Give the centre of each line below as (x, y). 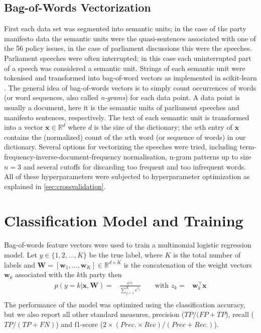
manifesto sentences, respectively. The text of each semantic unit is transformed (127, 117)
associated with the (45, 274)
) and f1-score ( (80, 324)
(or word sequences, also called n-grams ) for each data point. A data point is (122, 97)
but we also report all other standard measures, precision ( (94, 314)
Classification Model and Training (124, 221)
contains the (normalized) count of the (63, 137)
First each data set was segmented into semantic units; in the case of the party (125, 28)
